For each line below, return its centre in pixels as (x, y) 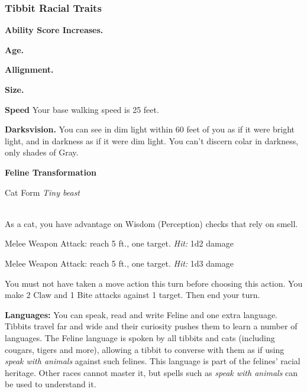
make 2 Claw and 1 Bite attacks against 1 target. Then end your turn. (133, 295)
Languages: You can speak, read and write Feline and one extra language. (141, 314)
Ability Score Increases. (54, 30)
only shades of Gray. (42, 152)
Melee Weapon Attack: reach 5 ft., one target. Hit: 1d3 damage (119, 263)
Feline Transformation (51, 172)
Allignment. (29, 69)
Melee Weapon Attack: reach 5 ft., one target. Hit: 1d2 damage (119, 243)
